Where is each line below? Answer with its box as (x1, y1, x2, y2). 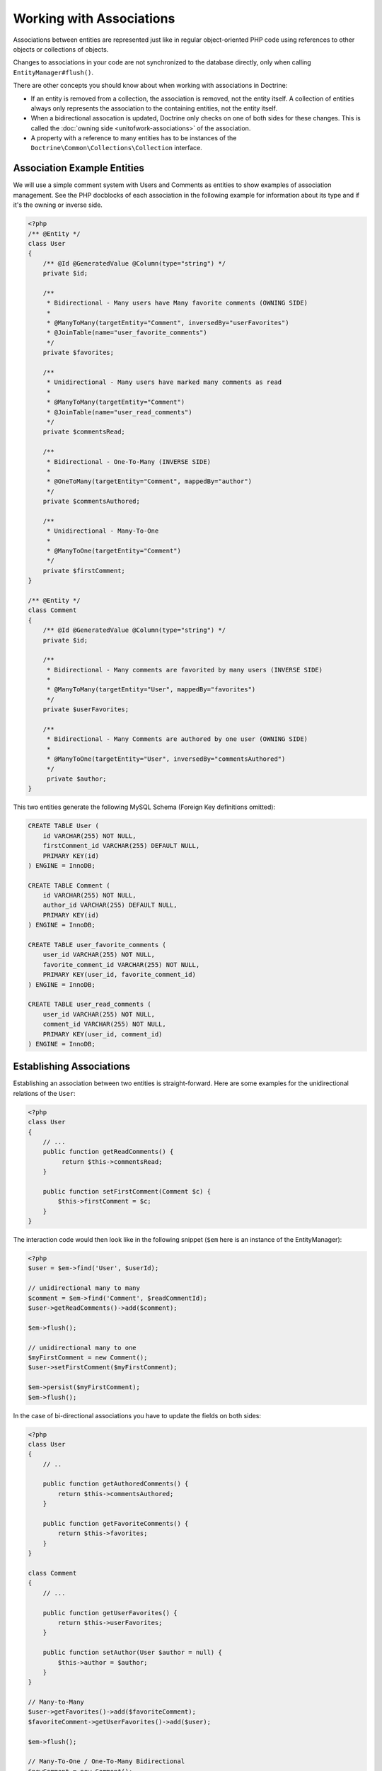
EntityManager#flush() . (13, 68, 94, 77)
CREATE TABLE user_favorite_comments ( (28, 941, 166, 949)
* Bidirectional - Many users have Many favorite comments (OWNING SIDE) (46, 299, 308, 307)
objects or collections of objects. (13, 45, 109, 53)
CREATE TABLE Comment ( (28, 881, 111, 889)
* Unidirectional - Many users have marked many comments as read (46, 378, 282, 386)
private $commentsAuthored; (42, 497, 141, 506)
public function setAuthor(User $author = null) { (42, 1648, 222, 1657)
